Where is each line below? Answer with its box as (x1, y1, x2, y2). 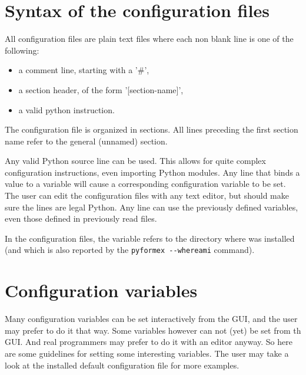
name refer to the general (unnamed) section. (5, 134, 168, 147)
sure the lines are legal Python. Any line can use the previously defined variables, (5, 200, 298, 213)
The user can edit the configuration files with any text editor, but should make (5, 189, 289, 202)
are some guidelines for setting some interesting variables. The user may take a (5, 347, 289, 359)
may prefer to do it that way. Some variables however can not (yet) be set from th (5, 324, 301, 336)
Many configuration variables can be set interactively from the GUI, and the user (5, 312, 298, 325)
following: (5, 44, 39, 56)
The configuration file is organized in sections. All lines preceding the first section (5, 123, 298, 136)
